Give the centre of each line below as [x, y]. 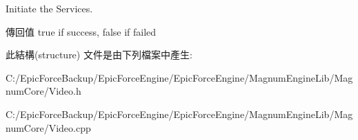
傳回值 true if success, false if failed [81, 31]
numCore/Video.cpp [48, 127]
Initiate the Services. [49, 8]
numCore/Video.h [43, 91]
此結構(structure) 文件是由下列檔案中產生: [99, 55]
